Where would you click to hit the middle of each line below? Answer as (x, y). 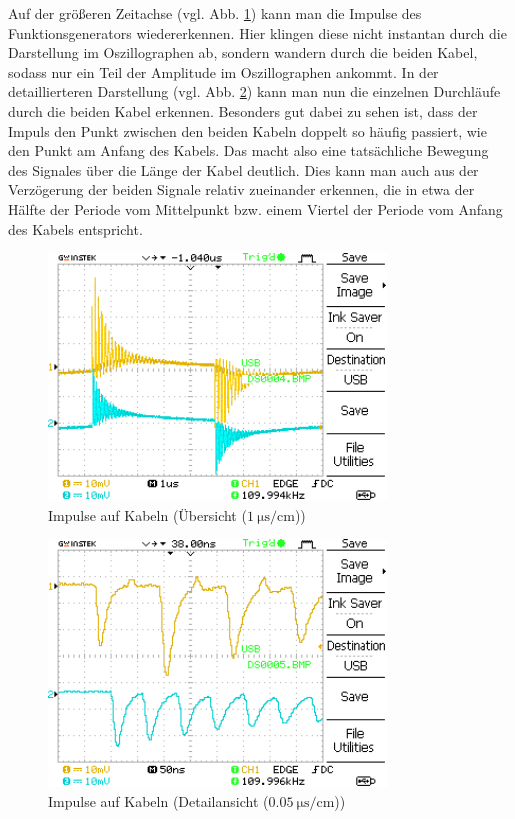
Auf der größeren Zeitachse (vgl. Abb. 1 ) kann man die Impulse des (215, 13)
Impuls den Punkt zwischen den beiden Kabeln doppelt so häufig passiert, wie (247, 130)
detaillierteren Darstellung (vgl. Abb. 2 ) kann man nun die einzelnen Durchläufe (254, 91)
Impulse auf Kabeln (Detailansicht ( (158, 800)
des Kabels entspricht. (75, 228)
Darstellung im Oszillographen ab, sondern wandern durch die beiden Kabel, (243, 52)
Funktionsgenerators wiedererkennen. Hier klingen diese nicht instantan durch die (257, 32)
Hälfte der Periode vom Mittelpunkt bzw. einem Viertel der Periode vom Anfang (255, 208)
